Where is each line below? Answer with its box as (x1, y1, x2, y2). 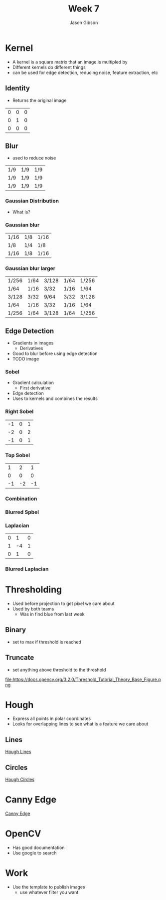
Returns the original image (12, 97, 67, 103)
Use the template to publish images (12, 883, 86, 890)
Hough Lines (5, 748, 31, 755)
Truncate (5, 653, 34, 662)
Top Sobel (5, 451, 30, 458)
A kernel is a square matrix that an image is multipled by (12, 58, 128, 65)
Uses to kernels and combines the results (12, 395, 98, 401)
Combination (5, 495, 37, 502)
